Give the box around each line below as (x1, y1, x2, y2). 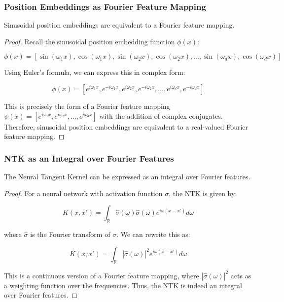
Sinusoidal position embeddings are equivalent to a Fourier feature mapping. (4, 20, 235, 30)
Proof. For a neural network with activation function (4, 188, 163, 198)
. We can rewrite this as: (116, 229, 190, 239)
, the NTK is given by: (169, 188, 237, 198)
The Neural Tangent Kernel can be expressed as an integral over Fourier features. (4, 171, 250, 181)
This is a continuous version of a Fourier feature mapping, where (4, 270, 199, 280)
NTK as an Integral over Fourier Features (4, 152, 174, 164)
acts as (230, 270, 251, 280)
